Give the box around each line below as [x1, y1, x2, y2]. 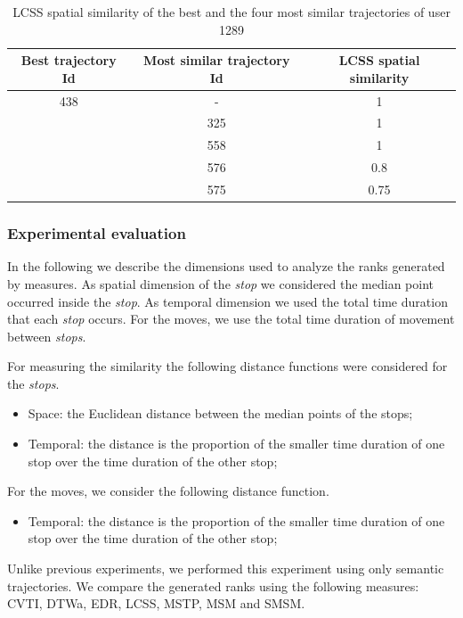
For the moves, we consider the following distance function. [7, 482, 329, 500]
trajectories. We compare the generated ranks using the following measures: [7, 576, 419, 595]
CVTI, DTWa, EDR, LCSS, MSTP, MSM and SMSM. [7, 594, 305, 613]
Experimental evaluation [7, 222, 186, 244]
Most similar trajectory [143, 51, 290, 70]
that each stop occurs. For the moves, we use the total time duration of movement [7, 309, 455, 328]
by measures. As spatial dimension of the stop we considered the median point [7, 274, 435, 293]
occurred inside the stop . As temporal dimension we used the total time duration [7, 292, 448, 310]
